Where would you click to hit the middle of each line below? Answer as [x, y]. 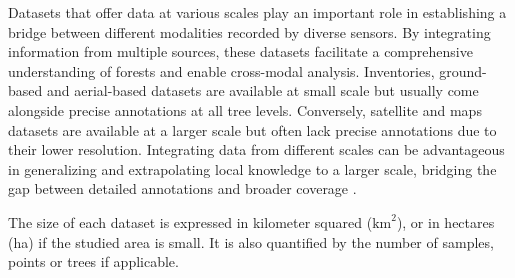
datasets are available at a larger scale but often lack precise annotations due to [252, 129]
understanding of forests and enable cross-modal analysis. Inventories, [221, 70]
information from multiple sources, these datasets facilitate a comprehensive [240, 51]
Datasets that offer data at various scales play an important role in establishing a [257, 12]
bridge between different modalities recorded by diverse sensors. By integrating [249, 31]
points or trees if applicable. [93, 261]
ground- [463, 70]
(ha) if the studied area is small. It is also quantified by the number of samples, [251, 241]
